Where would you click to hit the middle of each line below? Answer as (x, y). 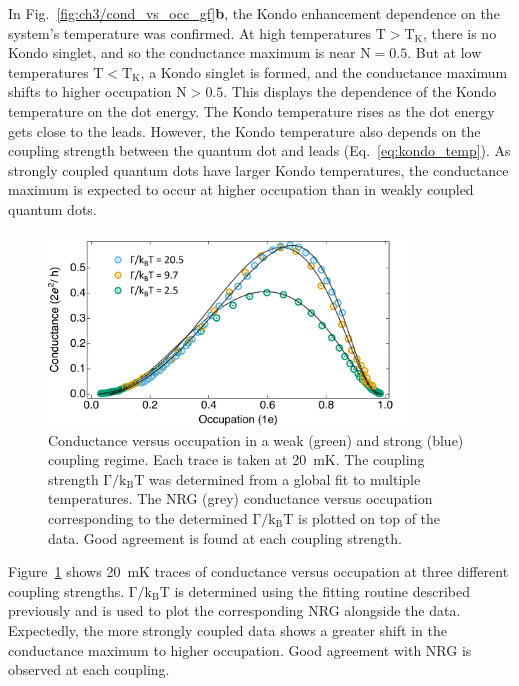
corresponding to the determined (148, 518)
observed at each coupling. (89, 669)
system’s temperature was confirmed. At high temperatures (189, 32)
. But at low (444, 52)
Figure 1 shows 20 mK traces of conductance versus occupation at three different (258, 571)
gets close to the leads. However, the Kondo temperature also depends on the (244, 130)
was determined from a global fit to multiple (284, 478)
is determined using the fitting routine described (322, 590)
